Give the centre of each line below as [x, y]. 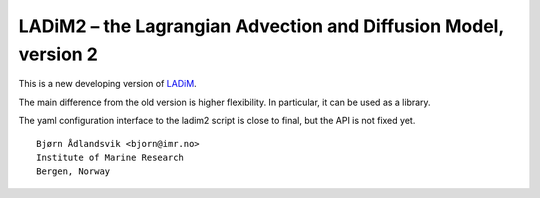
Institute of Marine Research [110, 157]
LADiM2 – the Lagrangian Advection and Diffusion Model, [261, 26]
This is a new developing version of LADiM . [107, 84]
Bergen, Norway [73, 171]
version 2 [58, 54]
